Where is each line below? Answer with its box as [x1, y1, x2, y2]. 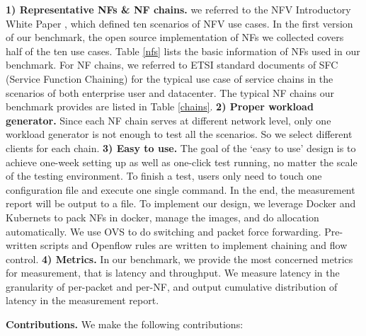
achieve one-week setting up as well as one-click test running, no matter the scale [6, 154, 358, 169]
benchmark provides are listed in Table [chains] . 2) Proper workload [6, 99, 314, 114]
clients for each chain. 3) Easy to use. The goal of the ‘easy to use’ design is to [6, 140, 356, 155]
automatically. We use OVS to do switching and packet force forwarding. [6, 224, 321, 238]
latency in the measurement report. [6, 293, 159, 308]
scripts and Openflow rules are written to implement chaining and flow [40, 238, 348, 253]
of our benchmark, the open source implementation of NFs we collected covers [6, 30, 344, 45]
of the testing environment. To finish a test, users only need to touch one [6, 168, 322, 183]
